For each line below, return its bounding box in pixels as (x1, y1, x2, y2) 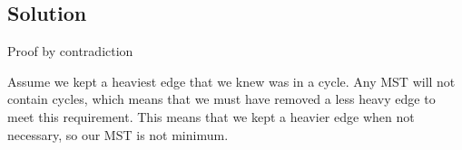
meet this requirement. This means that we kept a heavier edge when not (7, 107, 415, 126)
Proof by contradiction (7, 42, 133, 61)
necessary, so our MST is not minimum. (7, 125, 229, 144)
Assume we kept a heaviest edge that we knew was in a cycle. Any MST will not (7, 71, 456, 90)
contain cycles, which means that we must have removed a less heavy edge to (7, 89, 436, 108)
